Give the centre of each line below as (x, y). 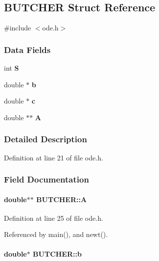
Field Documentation (46, 179)
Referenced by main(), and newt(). (56, 234)
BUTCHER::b (57, 253)
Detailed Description (45, 139)
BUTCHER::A (62, 199)
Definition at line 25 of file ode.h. (54, 218)
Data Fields (27, 49)
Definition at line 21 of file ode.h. (54, 157)
